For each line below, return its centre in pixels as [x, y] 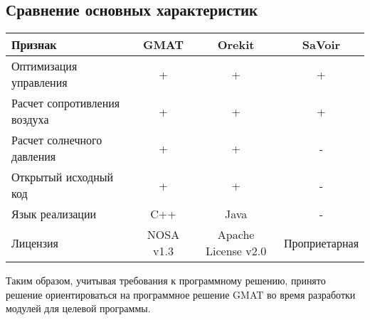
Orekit [236, 45]
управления [39, 82]
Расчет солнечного [57, 140]
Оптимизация [44, 66]
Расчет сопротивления [66, 103]
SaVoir [321, 45]
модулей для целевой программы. [78, 308]
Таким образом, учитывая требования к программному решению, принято [166, 281]
